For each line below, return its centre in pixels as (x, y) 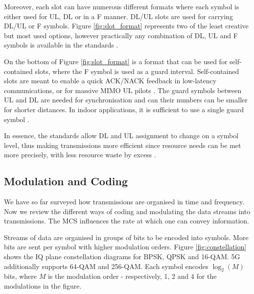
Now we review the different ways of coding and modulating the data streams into (127, 211)
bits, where (21, 276)
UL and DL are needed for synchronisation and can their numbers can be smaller (126, 100)
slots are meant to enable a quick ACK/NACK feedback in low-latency (110, 81)
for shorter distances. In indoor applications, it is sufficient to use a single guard (124, 109)
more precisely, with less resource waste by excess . (80, 155)
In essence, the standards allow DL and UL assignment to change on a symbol (121, 135)
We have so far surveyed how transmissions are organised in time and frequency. (124, 202)
